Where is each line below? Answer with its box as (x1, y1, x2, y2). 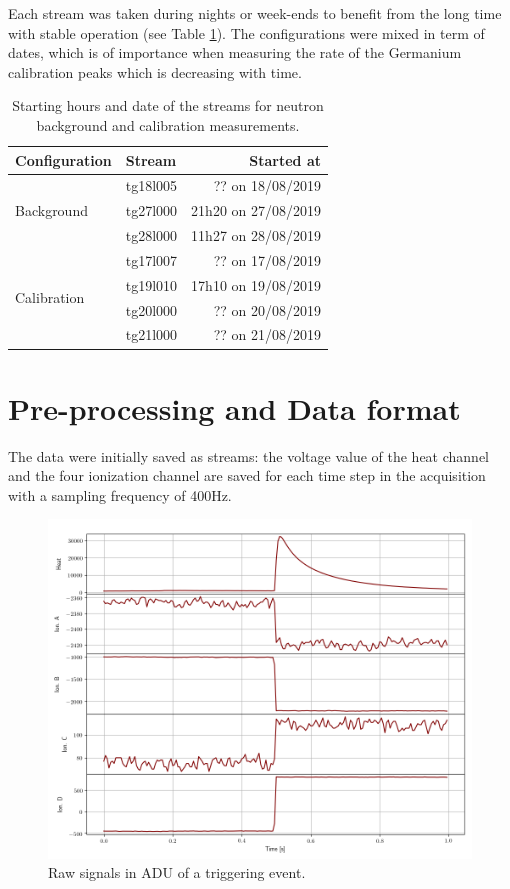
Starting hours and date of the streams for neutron (12, 95, 324, 116)
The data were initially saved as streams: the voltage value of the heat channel (8, 445, 489, 466)
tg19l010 (125, 274, 178, 295)
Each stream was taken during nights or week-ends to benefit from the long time (8, 3, 502, 23)
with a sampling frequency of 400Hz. (8, 484, 232, 505)
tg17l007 (125, 249, 178, 270)
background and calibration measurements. (36, 114, 300, 135)
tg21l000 (125, 324, 178, 345)
